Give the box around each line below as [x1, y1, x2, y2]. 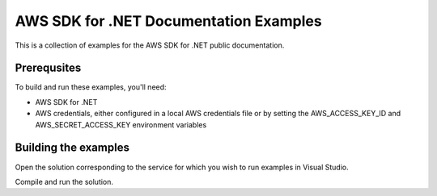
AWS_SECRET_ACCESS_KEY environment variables [35, 119, 207, 129]
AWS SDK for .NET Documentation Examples [15, 12, 323, 30]
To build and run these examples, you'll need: [15, 82, 167, 92]
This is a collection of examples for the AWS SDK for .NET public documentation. [15, 40, 285, 50]
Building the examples [15, 141, 129, 155]
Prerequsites [15, 61, 82, 75]
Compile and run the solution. [15, 177, 113, 186]
